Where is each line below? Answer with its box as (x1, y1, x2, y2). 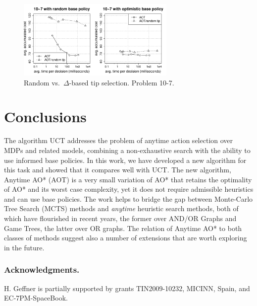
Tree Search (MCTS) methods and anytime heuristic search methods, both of (4, 203, 239, 214)
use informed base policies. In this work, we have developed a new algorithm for (4, 154, 247, 165)
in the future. (4, 242, 45, 252)
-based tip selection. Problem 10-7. (69, 77, 174, 87)
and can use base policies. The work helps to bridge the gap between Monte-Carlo (4, 193, 253, 204)
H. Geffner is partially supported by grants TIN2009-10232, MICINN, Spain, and (4, 283, 250, 293)
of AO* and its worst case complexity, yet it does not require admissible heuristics (4, 184, 254, 194)
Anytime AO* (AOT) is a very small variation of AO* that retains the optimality (4, 174, 252, 184)
